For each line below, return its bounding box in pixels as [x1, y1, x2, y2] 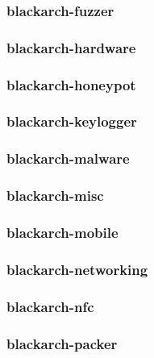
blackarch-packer [6, 333, 118, 353]
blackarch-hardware [6, 37, 136, 57]
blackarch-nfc [6, 296, 94, 316]
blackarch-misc [6, 185, 104, 206]
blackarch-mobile [6, 222, 119, 242]
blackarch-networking [6, 259, 148, 279]
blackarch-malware [6, 148, 130, 169]
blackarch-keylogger [6, 111, 137, 131]
